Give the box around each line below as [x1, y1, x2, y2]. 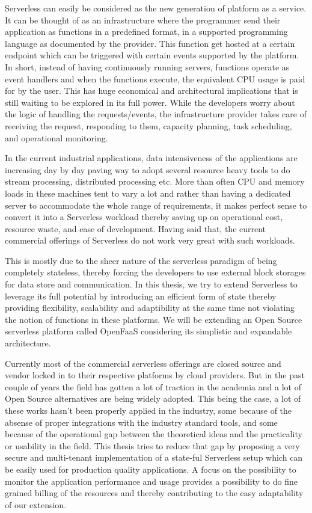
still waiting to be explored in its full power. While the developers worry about [5, 96, 295, 108]
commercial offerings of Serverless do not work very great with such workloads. [5, 234, 295, 247]
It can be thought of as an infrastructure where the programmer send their [5, 13, 281, 26]
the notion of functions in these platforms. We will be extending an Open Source [5, 313, 302, 325]
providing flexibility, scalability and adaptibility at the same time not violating [5, 301, 295, 314]
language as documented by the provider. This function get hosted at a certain [5, 37, 295, 49]
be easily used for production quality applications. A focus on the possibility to [5, 462, 296, 475]
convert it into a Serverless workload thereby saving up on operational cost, [5, 210, 283, 223]
